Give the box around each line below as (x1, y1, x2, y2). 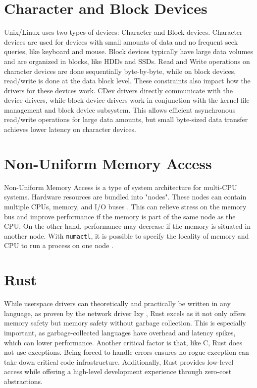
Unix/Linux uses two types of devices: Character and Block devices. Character (4, 27, 243, 37)
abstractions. (4, 376, 43, 386)
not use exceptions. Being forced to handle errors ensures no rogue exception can (4, 347, 249, 357)
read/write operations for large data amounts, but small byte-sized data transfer (4, 114, 248, 125)
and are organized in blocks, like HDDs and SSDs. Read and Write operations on (4, 56, 250, 66)
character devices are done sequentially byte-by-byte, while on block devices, (4, 65, 236, 76)
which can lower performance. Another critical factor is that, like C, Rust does (4, 337, 242, 347)
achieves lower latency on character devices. (4, 124, 136, 134)
